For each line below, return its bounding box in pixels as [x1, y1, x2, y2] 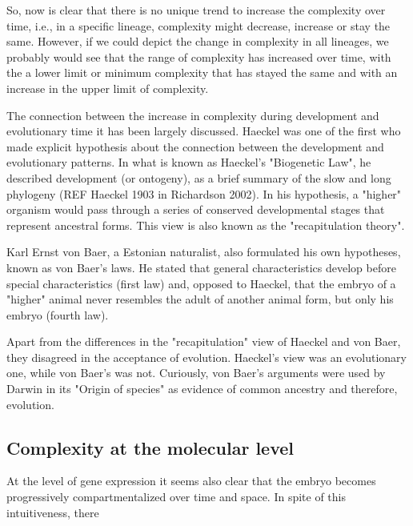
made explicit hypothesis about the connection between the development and [6, 138, 384, 155]
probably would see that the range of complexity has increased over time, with [6, 48, 391, 65]
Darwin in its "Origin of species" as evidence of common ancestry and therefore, [6, 380, 398, 397]
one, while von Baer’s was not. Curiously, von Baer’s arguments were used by [6, 364, 386, 381]
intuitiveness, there [6, 504, 99, 520]
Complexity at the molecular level [6, 435, 295, 460]
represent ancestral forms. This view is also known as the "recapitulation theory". [6, 216, 405, 233]
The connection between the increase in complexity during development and [6, 106, 379, 123]
